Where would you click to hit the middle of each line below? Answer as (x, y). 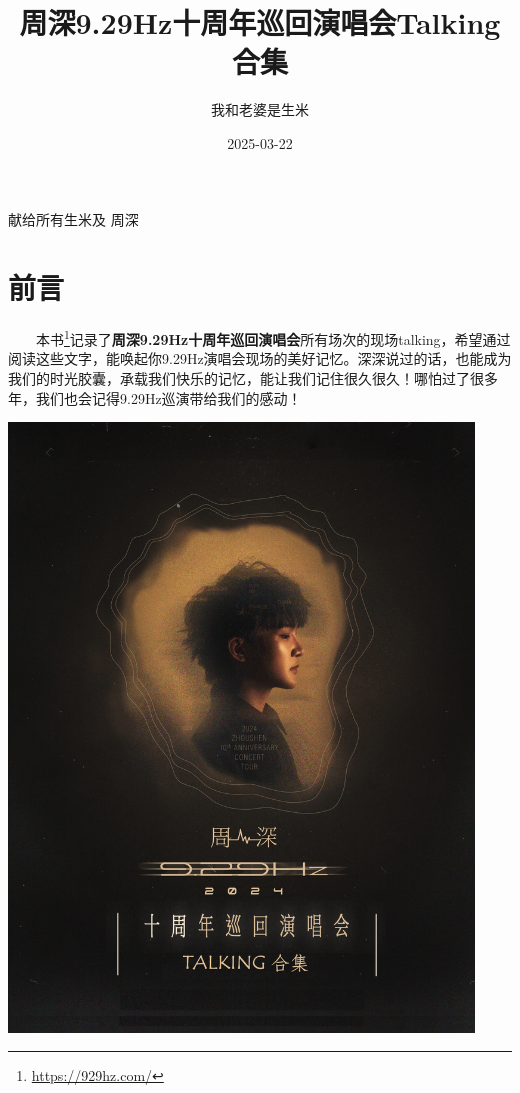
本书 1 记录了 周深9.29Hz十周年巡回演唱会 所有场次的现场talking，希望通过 (273, 337)
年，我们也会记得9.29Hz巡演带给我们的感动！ (155, 397)
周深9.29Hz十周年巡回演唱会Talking (260, 22)
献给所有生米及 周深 (73, 218)
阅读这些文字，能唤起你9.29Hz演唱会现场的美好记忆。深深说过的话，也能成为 (260, 358)
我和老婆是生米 (260, 109)
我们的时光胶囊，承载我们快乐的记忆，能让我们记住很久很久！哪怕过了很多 (253, 378)
